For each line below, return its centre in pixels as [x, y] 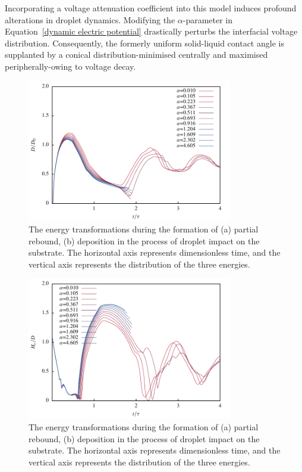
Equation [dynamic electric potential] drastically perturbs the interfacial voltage [151, 31]
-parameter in [208, 19]
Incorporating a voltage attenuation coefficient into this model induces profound [151, 8]
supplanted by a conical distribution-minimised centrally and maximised [136, 55]
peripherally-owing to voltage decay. [70, 66]
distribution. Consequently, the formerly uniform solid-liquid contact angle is [144, 43]
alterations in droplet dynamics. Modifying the [90, 19]
